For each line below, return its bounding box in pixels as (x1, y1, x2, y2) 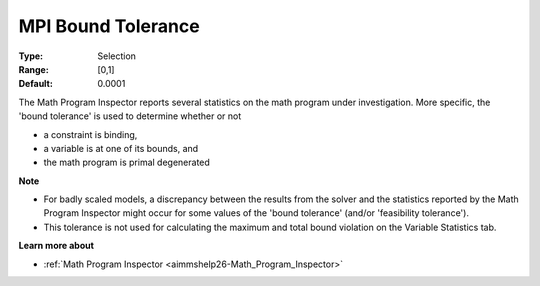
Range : (18, 63, 49, 75)
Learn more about (18, 240, 95, 252)
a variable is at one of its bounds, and (43, 142, 199, 154)
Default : (18, 78, 54, 90)
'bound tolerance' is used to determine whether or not (18, 110, 242, 122)
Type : (18, 50, 44, 62)
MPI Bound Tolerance (18, 15, 200, 37)
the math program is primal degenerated (43, 156, 210, 169)
